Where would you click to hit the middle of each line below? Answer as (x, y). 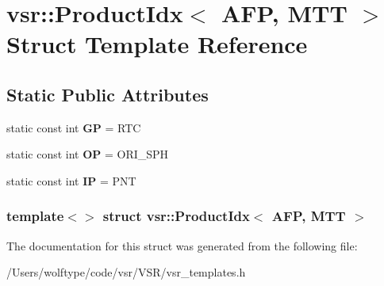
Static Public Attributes (108, 94)
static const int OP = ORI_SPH (88, 154)
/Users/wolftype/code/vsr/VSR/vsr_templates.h (126, 272)
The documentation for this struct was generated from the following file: (182, 245)
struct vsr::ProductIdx (176, 216)
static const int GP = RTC (74, 127)
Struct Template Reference (157, 44)
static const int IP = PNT (71, 180)
